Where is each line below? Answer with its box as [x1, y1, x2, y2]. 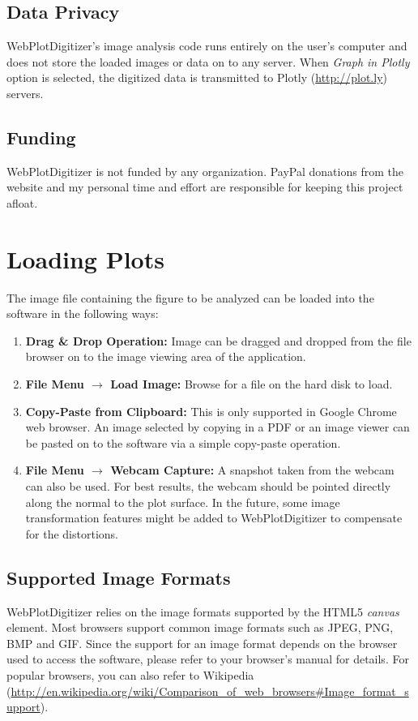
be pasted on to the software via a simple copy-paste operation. [25, 434, 341, 451]
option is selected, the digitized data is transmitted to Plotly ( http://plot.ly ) [6, 69, 387, 86]
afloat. [6, 194, 38, 211]
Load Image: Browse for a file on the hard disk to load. [110, 376, 393, 393]
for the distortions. [25, 525, 118, 542]
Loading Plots [6, 242, 164, 275]
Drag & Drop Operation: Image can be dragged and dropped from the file [25, 332, 412, 349]
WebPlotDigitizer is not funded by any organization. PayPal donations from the [6, 162, 403, 179]
